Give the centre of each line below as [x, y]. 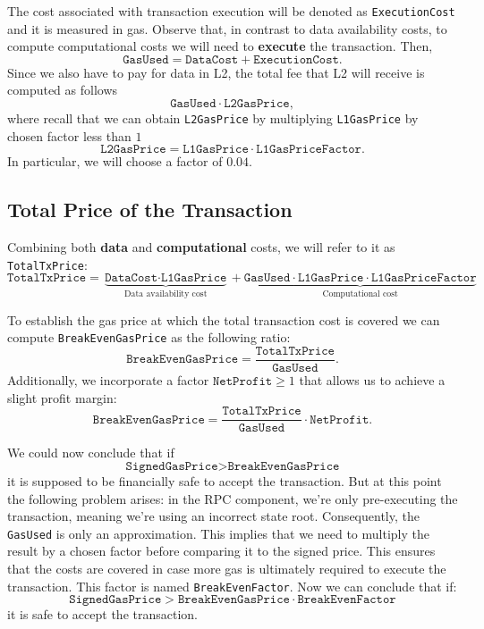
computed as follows [63, 90]
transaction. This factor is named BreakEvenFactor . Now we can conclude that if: [232, 586]
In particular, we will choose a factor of [115, 161]
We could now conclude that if [91, 453]
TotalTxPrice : [47, 264]
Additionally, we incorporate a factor [108, 380]
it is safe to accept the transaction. [102, 614]
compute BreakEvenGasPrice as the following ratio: [149, 337]
